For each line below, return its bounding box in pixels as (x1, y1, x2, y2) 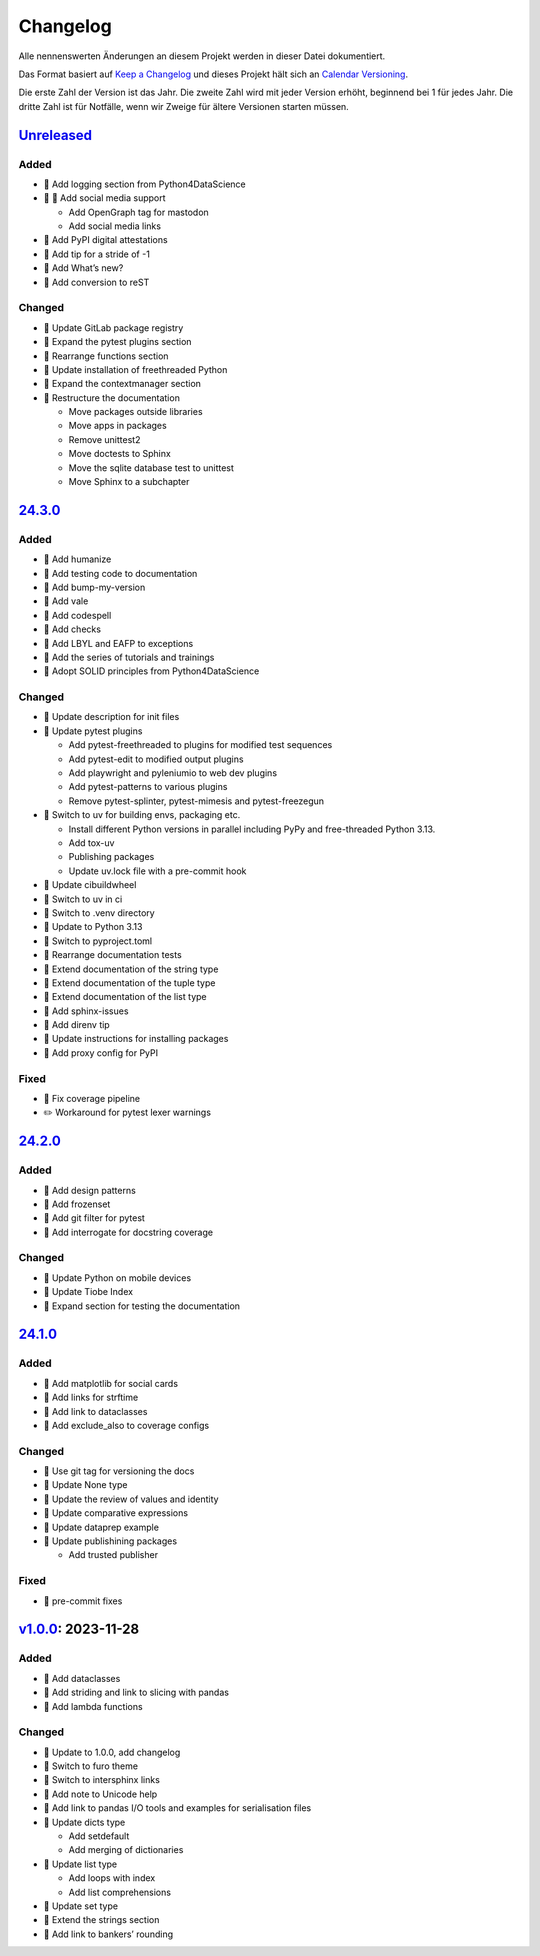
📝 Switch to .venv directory (43, 906, 155, 919)
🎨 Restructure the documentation (43, 391, 180, 404)
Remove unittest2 (68, 433, 141, 445)
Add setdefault (68, 1830, 130, 1842)
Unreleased (18, 126, 93, 144)
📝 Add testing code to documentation (43, 567, 198, 579)
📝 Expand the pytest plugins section (43, 336, 192, 348)
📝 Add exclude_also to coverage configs (43, 1419, 210, 1431)
